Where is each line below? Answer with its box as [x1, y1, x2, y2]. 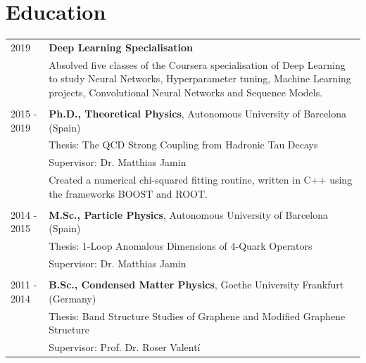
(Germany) [49, 291, 96, 305]
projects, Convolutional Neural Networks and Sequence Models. [49, 84, 323, 99]
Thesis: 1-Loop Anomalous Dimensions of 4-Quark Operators [49, 238, 313, 253]
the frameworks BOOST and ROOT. [49, 186, 208, 200]
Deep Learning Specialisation [49, 39, 193, 54]
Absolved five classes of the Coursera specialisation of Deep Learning [49, 57, 346, 72]
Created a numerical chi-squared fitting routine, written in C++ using [49, 172, 353, 187]
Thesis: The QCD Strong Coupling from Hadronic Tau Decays [49, 137, 318, 152]
